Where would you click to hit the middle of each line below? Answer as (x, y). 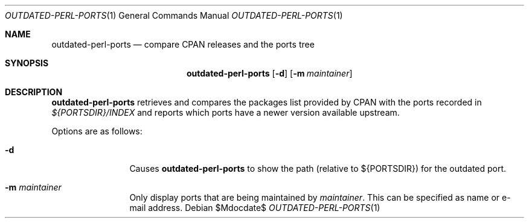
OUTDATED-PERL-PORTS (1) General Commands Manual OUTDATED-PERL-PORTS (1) (174, 15)
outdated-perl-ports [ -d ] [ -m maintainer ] (270, 73)
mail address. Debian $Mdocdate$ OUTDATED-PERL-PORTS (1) (255, 208)
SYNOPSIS (27, 63)
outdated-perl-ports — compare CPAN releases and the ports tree (183, 44)
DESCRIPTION (34, 92)
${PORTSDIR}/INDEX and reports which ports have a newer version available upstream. (226, 112)
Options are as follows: (97, 131)
